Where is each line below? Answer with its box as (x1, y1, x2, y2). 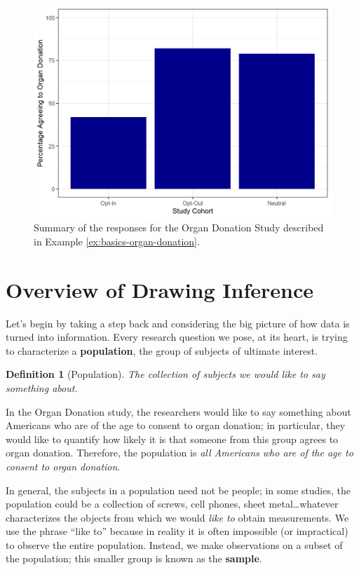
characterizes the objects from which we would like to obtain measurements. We (6, 510, 349, 524)
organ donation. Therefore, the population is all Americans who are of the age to (6, 445, 353, 460)
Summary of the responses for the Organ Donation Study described (34, 220, 324, 235)
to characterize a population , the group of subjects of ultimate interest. (6, 343, 318, 358)
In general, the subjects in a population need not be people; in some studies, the (6, 482, 351, 497)
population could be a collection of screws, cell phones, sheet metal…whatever (6, 496, 339, 511)
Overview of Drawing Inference (6, 275, 313, 304)
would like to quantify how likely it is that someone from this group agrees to (6, 431, 339, 446)
